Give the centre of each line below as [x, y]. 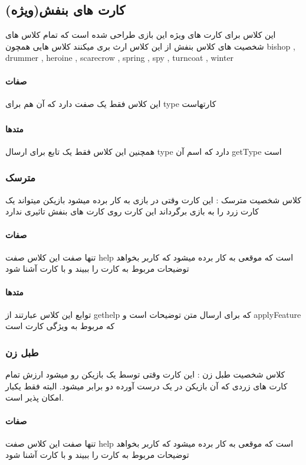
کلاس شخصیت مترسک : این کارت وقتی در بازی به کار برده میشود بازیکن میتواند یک [153, 199]
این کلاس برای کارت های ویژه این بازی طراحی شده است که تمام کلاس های [141, 35]
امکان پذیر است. [35, 397]
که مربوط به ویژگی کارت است [60, 326]
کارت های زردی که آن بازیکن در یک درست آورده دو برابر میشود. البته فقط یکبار [147, 386]
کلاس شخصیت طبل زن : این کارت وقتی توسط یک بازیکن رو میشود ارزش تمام [145, 374]
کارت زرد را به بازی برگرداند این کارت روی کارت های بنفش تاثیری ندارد [132, 211]
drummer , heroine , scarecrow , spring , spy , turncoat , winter [120, 58]
